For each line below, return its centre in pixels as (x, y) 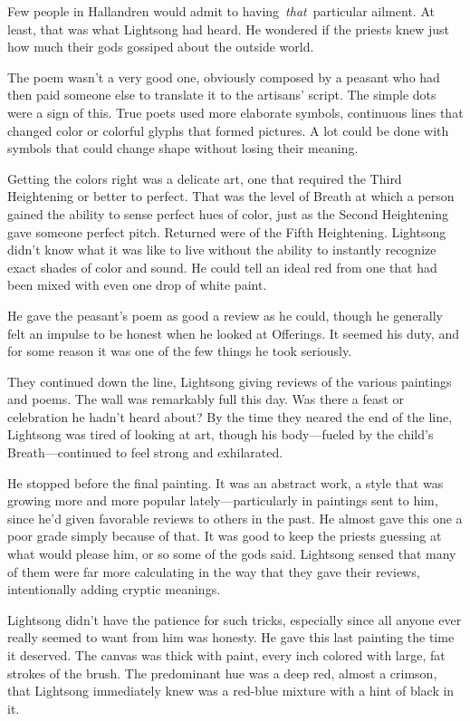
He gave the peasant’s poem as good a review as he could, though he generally (225, 315)
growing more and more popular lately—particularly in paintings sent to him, (223, 500)
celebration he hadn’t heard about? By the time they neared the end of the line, (230, 416)
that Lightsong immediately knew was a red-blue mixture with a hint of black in (231, 691)
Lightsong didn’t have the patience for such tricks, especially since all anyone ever (235, 619)
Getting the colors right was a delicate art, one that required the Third (205, 178)
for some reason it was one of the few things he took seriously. (180, 351)
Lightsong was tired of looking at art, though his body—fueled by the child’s (221, 434)
